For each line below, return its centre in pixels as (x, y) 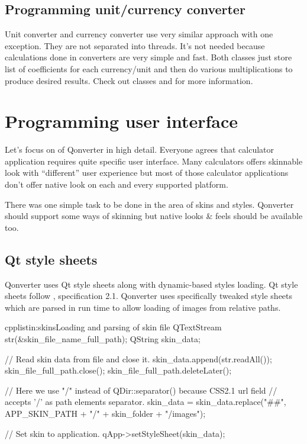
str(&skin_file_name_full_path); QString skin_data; (103, 339)
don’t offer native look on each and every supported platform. (117, 184)
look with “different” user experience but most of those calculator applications (147, 173)
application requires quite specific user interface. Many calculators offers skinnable (154, 161)
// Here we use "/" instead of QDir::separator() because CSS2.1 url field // (141, 390)
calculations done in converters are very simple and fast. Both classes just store (148, 57)
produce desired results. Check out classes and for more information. (129, 80)
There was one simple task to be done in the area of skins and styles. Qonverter (149, 204)
